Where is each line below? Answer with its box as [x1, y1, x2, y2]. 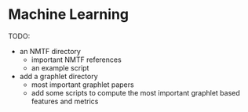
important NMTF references [31, 55, 122, 64]
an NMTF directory [19, 46, 81, 56]
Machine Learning [8, 5, 129, 23]
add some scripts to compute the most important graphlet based [31, 88, 241, 97]
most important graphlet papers [31, 80, 135, 89]
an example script [31, 63, 89, 72]
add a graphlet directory [19, 71, 98, 81]
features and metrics [31, 96, 99, 106]
